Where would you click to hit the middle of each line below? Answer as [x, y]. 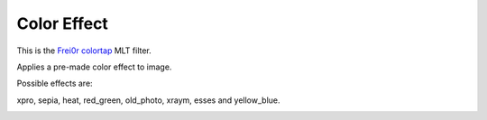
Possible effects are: [55, 83]
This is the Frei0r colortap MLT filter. [84, 51]
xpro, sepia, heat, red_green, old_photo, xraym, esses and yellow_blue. [148, 100]
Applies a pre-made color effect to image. [94, 67]
